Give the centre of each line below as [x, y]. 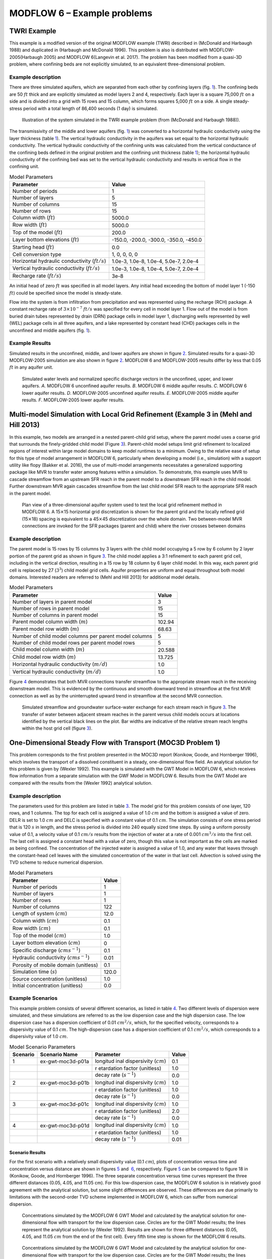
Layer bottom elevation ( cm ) [46, 943]
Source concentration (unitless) [50, 978]
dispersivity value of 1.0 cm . [39, 1036]
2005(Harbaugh [26, 57]
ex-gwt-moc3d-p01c [64, 1104]
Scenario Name [59, 1055]
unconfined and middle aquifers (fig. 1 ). [50, 330]
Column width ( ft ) [34, 218]
